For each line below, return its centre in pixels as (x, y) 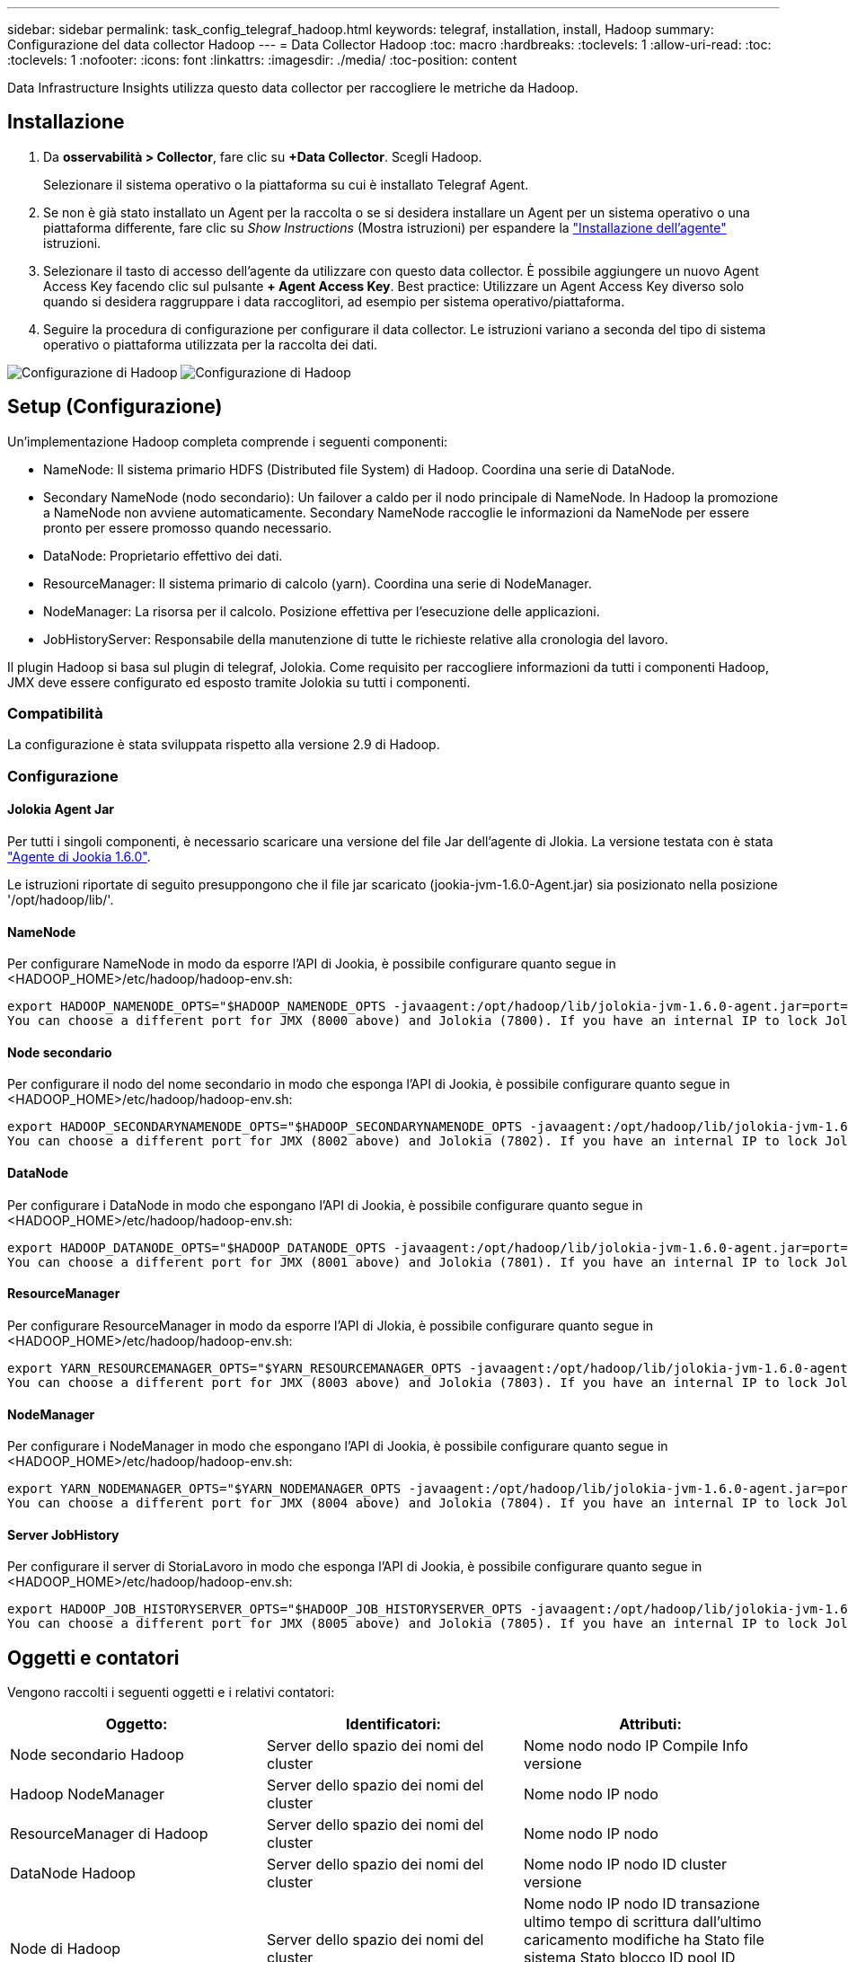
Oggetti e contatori (93, 1657)
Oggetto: (137, 1724)
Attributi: (650, 1724)
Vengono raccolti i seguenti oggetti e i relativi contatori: (171, 1692)
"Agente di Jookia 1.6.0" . (79, 857)
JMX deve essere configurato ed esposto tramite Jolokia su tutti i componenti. (239, 682)
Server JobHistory (63, 1534)
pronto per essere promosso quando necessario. (188, 527)
